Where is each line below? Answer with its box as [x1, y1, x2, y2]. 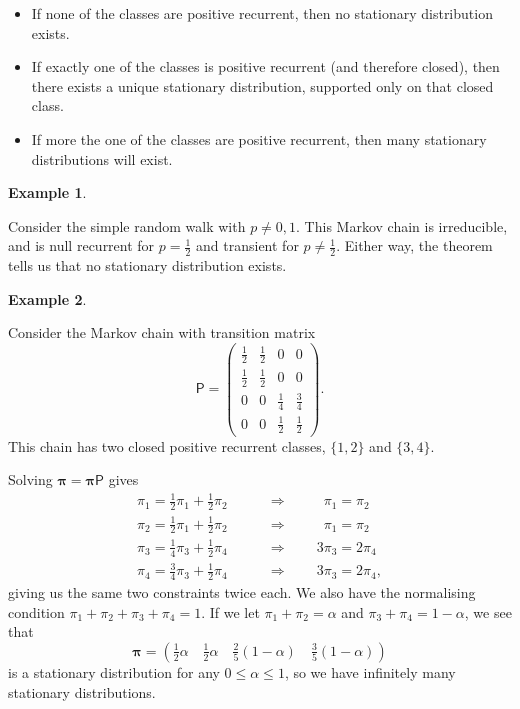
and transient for [196, 235, 299, 256]
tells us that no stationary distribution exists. [8, 255, 287, 276]
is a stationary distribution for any [8, 661, 220, 682]
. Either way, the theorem [336, 235, 493, 256]
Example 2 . [8, 288, 87, 309]
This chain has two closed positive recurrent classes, [8, 435, 326, 456]
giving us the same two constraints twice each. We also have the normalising [8, 582, 476, 603]
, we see [464, 601, 512, 622]
